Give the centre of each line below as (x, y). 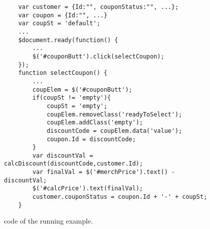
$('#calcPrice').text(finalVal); (88, 189)
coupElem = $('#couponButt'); (82, 89)
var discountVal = (63, 155)
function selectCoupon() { (63, 73)
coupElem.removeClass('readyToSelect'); (114, 114)
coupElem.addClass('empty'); (95, 123)
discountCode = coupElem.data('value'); (114, 131)
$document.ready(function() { (68, 40)
